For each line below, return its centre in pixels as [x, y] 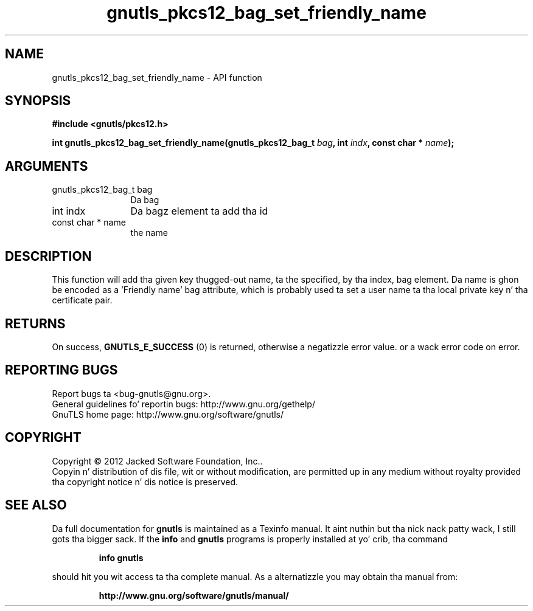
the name [149, 233]
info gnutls [121, 557]
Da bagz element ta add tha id [199, 211]
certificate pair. [82, 300]
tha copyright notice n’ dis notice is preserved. [145, 482]
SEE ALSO [36, 505]
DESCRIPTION [48, 256]
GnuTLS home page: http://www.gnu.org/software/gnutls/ [168, 414]
